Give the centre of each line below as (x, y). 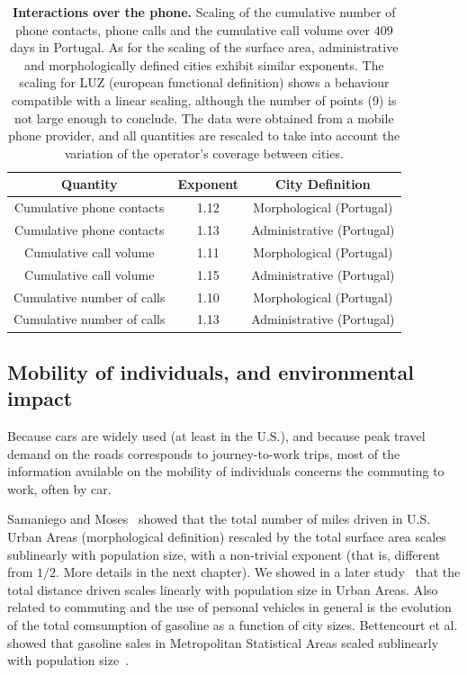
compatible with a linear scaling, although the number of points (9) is (204, 99)
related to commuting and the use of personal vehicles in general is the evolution (229, 607)
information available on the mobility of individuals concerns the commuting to (226, 471)
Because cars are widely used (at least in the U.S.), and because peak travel (216, 436)
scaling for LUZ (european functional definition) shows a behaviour (204, 82)
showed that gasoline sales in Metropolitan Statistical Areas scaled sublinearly (223, 642)
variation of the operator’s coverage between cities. (204, 153)
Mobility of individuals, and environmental (211, 371)
